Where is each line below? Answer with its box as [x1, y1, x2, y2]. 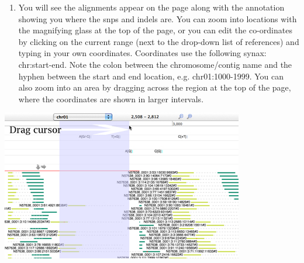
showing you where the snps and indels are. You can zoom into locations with [18, 12, 297, 25]
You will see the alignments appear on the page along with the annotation [18, 1, 285, 13]
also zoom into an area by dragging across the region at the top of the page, [18, 81, 291, 94]
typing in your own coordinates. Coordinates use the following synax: [18, 47, 267, 59]
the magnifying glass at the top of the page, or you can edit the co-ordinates [18, 24, 292, 36]
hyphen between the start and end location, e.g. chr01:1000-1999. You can [18, 70, 284, 82]
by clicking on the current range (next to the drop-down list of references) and [18, 35, 299, 47]
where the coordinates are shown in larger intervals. [18, 92, 204, 105]
